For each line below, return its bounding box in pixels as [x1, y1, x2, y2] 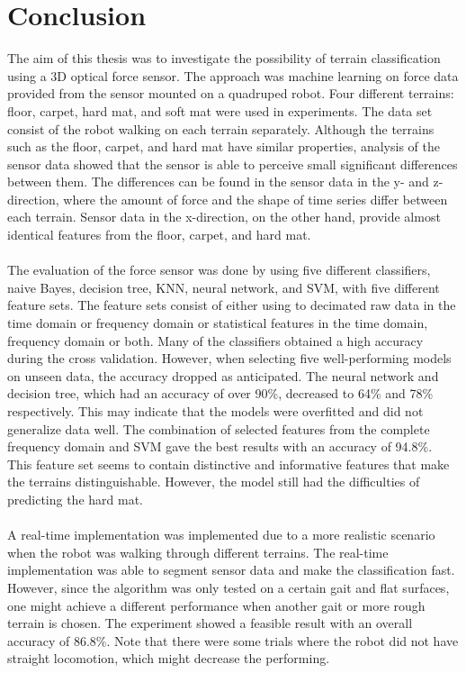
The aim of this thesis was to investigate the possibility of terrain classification [7, 49, 441, 68]
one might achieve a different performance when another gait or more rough [7, 596, 426, 614]
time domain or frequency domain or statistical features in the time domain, [7, 314, 428, 332]
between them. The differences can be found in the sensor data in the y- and [7, 172, 429, 191]
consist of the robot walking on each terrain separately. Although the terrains [7, 119, 435, 138]
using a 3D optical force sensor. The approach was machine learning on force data [7, 66, 459, 85]
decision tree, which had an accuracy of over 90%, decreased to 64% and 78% [7, 384, 434, 403]
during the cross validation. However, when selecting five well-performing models [7, 349, 452, 368]
